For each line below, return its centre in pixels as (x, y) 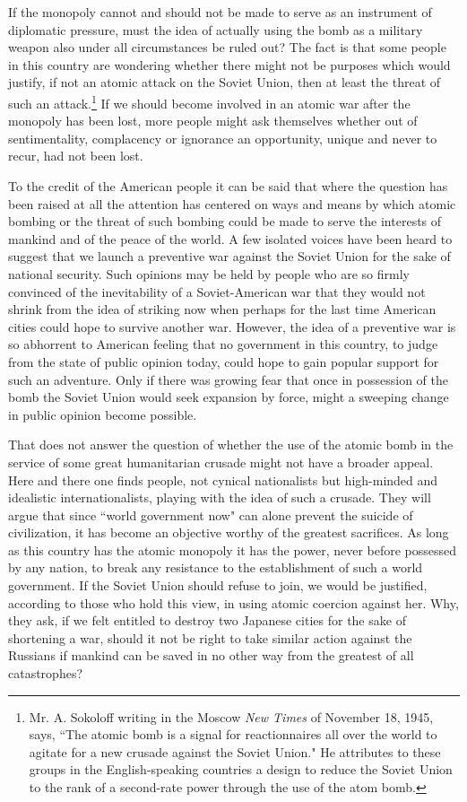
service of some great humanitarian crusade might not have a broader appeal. (221, 462)
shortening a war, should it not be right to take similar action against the (210, 637)
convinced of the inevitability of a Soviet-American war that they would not (217, 291)
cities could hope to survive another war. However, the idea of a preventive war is (232, 326)
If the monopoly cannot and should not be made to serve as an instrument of (220, 12)
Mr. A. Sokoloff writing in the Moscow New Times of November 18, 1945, (231, 716)
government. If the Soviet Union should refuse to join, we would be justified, (218, 585)
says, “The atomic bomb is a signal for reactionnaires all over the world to (233, 734)
